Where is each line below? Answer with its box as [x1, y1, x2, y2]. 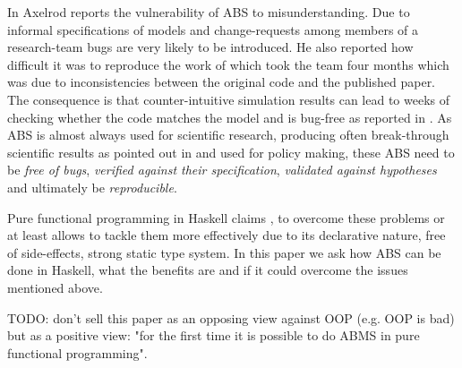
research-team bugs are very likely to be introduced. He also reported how [7, 38, 414, 56]
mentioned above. [7, 278, 103, 296]
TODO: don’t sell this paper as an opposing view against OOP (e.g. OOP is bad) [7, 308, 455, 327]
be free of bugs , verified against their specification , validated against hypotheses [7, 160, 437, 179]
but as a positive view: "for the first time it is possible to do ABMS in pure [7, 326, 420, 345]
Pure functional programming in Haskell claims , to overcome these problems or [7, 208, 445, 227]
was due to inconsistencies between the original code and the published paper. [7, 73, 436, 91]
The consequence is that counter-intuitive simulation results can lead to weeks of [7, 90, 449, 108]
